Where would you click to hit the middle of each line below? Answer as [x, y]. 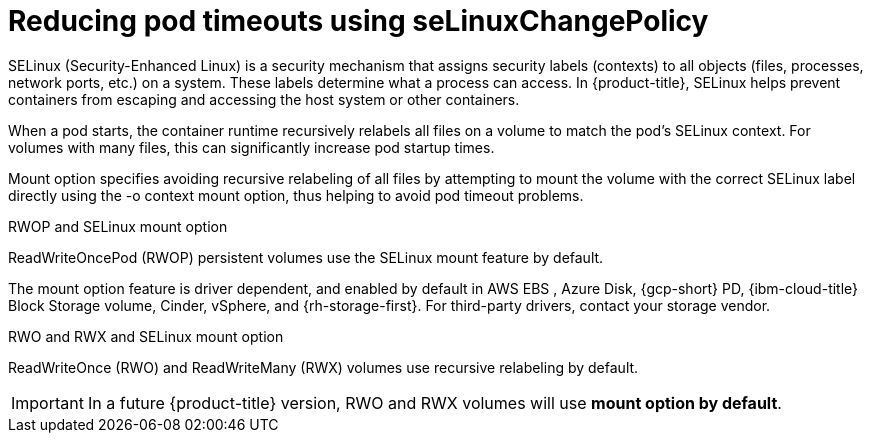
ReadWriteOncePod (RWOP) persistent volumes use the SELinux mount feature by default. [306, 257]
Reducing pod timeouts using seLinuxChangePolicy [358, 21]
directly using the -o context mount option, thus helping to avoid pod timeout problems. [296, 195]
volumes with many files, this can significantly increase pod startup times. [251, 147]
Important [47, 402]
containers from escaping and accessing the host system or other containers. [264, 99]
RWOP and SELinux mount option [118, 226]
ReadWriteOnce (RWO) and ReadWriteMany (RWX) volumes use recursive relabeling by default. [323, 367]
